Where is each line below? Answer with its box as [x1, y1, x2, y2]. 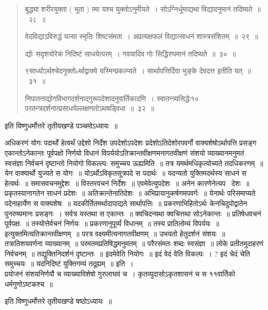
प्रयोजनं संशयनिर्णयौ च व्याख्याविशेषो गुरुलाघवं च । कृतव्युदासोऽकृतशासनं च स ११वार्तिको [5, 268, 235, 279]
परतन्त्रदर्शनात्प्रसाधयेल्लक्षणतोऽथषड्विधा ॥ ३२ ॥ [25, 103, 155, 114]
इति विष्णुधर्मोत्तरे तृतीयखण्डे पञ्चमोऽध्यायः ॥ [5, 120, 118, 131]
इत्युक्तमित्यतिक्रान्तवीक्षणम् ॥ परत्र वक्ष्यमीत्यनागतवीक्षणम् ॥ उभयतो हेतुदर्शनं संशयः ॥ [5, 228, 225, 239]
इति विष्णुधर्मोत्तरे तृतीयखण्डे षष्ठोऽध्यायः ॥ [5, 296, 112, 306]
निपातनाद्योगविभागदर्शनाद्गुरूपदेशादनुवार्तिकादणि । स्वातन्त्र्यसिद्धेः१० [25, 93, 199, 103]
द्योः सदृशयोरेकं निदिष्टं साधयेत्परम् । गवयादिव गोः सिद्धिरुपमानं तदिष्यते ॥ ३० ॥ [25, 48, 236, 59]
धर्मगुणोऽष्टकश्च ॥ [5, 278, 53, 289]
